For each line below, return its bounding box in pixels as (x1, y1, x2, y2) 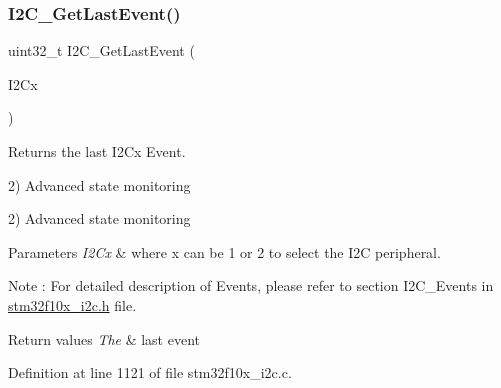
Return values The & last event (8, 328, 201, 349)
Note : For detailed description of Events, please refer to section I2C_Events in (8, 275, 494, 296)
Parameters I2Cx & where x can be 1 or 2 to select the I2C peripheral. (8, 241, 441, 262)
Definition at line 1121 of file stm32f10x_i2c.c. (8, 362, 292, 383)
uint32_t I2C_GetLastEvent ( (8, 40, 195, 61)
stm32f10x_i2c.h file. (8, 294, 137, 315)
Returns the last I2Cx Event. (8, 141, 186, 161)
